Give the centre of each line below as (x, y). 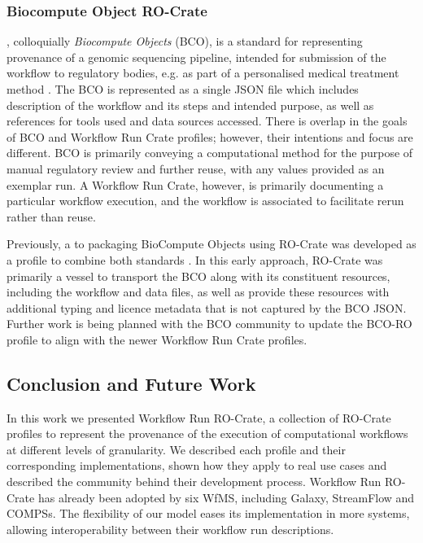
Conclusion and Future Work (131, 383)
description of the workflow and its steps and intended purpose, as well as (190, 105)
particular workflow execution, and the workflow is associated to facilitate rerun (205, 201)
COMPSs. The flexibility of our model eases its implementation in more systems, (208, 513)
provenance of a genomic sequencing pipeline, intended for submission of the (196, 57)
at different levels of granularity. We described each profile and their (176, 449)
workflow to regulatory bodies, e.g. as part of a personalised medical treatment (203, 73)
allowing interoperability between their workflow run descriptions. (170, 529)
